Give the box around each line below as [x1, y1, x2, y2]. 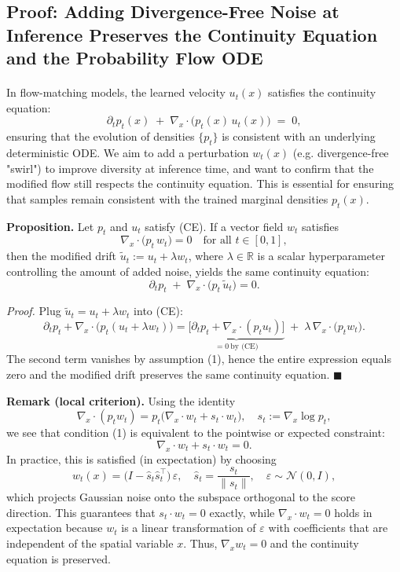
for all [203, 235, 232, 247]
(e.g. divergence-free [292, 144, 389, 160]
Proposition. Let [6, 218, 94, 234]
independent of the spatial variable [6, 534, 174, 551]
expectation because [6, 519, 103, 536]
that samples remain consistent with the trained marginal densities [6, 190, 328, 207]
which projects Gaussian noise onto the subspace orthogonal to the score [6, 489, 356, 505]
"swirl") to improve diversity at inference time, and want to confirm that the [6, 159, 374, 176]
